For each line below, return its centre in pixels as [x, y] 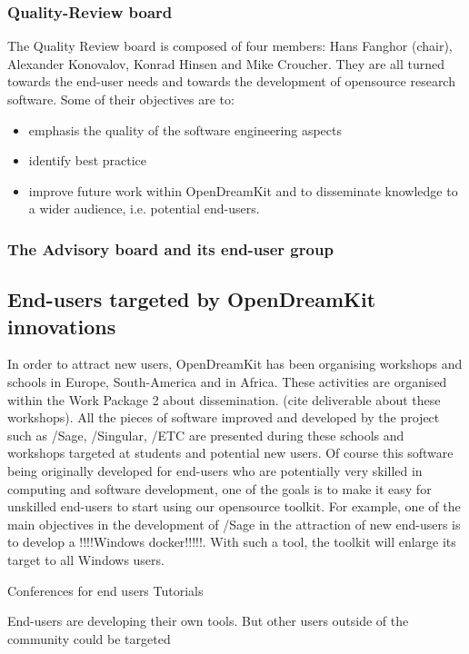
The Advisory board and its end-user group [170, 248]
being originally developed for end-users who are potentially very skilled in [215, 470]
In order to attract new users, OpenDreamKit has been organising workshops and [235, 364]
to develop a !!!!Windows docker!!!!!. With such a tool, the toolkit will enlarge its [232, 542]
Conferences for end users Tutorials [105, 590]
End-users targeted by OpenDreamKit [192, 299]
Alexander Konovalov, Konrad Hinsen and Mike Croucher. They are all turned [226, 63]
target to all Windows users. [86, 559]
